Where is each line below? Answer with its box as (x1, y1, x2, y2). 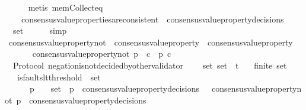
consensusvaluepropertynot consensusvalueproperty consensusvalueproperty (8, 35, 293, 48)
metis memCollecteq (28, 1, 103, 13)
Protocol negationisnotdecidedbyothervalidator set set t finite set (12, 59, 287, 71)
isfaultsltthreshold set (17, 70, 101, 83)
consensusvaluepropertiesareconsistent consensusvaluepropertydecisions (21, 12, 284, 25)
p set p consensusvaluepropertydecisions (29, 82, 199, 95)
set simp (12, 24, 67, 37)
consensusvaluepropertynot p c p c (32, 47, 171, 60)
